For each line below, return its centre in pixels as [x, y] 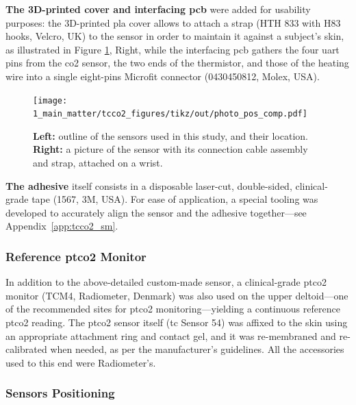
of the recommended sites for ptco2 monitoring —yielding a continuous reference [173, 309]
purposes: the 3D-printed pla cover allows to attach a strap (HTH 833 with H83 [173, 22]
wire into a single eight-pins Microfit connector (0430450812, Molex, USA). [163, 76]
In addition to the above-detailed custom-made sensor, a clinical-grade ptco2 [166, 282]
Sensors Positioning [60, 393]
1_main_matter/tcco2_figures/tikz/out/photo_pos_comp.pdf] [170, 114]
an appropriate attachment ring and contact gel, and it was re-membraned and [171, 335]
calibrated [26, 349]
